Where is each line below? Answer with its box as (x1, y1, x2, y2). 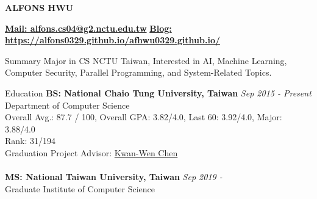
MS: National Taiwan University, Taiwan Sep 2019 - (5, 170, 223, 183)
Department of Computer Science (5, 98, 130, 111)
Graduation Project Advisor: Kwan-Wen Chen (5, 146, 178, 159)
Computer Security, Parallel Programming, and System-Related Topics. (5, 66, 272, 79)
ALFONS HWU (5, 1, 74, 13)
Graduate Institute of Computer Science (5, 182, 155, 195)
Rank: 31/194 (5, 134, 56, 147)
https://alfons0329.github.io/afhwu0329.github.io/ (5, 34, 220, 46)
